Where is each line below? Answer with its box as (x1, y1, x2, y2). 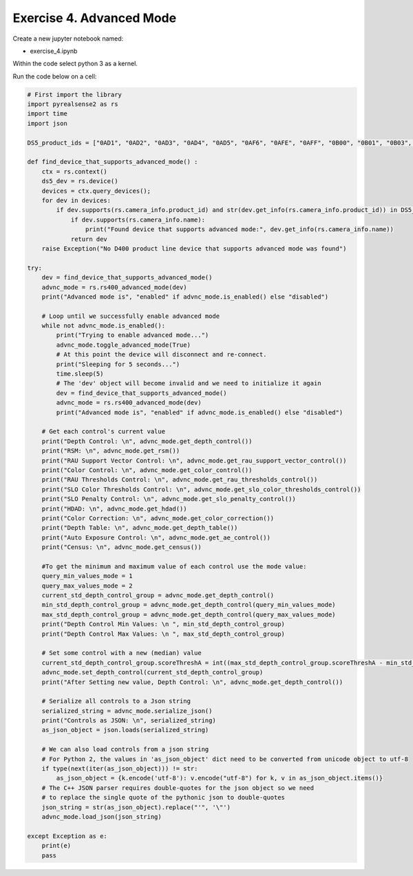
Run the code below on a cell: (12, 72, 97, 81)
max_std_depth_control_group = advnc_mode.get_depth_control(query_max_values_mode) (41, 610, 337, 619)
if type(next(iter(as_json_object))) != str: (41, 765, 198, 773)
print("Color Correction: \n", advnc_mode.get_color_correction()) (41, 514, 275, 522)
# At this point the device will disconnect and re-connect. (56, 351, 267, 359)
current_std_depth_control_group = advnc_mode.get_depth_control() (41, 592, 275, 599)
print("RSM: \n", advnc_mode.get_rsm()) (41, 447, 180, 455)
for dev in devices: (41, 197, 112, 204)
